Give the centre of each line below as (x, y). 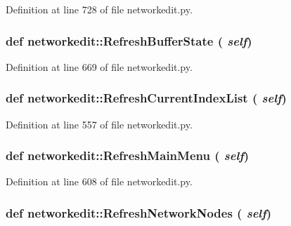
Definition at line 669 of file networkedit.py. (99, 66)
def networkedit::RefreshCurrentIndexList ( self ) (146, 98)
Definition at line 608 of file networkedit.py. (99, 181)
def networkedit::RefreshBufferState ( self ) (129, 40)
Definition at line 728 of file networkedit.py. (99, 9)
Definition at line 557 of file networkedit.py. (99, 124)
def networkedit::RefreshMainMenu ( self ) (128, 155)
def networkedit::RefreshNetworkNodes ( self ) (139, 212)
